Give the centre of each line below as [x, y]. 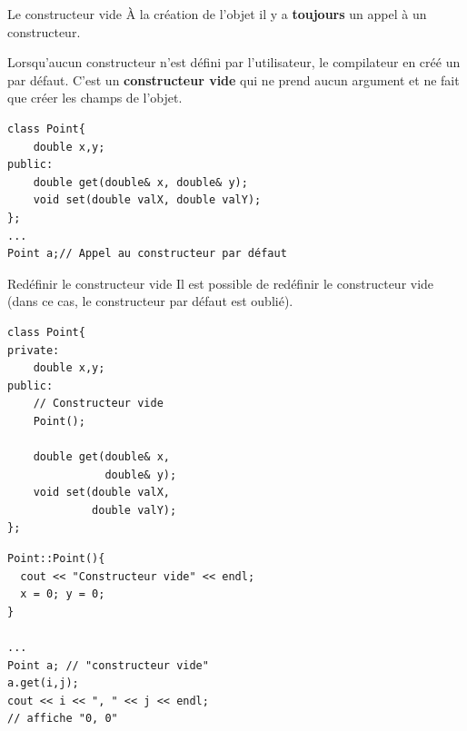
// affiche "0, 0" [63, 719]
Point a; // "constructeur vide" [108, 665]
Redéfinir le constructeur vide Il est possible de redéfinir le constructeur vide [221, 283]
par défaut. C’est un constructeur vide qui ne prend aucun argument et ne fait [233, 79]
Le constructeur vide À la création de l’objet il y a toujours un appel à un [217, 14]
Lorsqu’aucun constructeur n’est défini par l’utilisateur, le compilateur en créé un [234, 62]
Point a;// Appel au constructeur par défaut [147, 254]
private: [34, 350]
